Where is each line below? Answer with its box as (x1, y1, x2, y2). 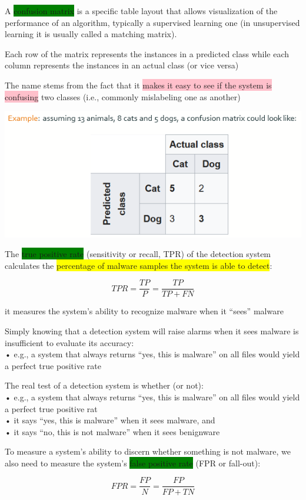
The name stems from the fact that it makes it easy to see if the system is (5, 78, 272, 91)
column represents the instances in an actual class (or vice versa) (5, 59, 239, 71)
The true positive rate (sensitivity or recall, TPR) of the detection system (5, 248, 271, 260)
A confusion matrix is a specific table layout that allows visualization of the (5, 5, 278, 17)
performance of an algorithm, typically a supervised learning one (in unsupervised (5, 16, 300, 28)
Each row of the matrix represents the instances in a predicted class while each (5, 47, 290, 60)
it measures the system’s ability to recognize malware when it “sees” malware (5, 305, 284, 317)
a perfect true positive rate (5, 359, 101, 371)
